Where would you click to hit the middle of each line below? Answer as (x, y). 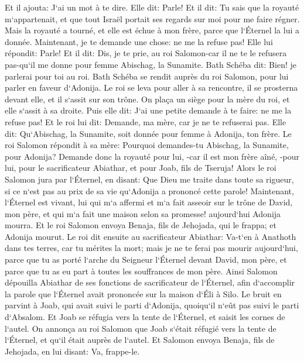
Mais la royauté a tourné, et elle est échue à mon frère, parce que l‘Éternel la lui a (152, 30)
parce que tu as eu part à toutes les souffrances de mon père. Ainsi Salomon (141, 271)
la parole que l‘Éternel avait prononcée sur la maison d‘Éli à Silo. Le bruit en (143, 293)
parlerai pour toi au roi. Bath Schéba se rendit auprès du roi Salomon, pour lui (147, 76)
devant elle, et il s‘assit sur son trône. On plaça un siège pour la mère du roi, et (147, 99)
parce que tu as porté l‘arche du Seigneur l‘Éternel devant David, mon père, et (146, 259)
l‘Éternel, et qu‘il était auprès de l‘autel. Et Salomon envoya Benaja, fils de (140, 340)
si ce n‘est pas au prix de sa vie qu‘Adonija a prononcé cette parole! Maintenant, (149, 190)
